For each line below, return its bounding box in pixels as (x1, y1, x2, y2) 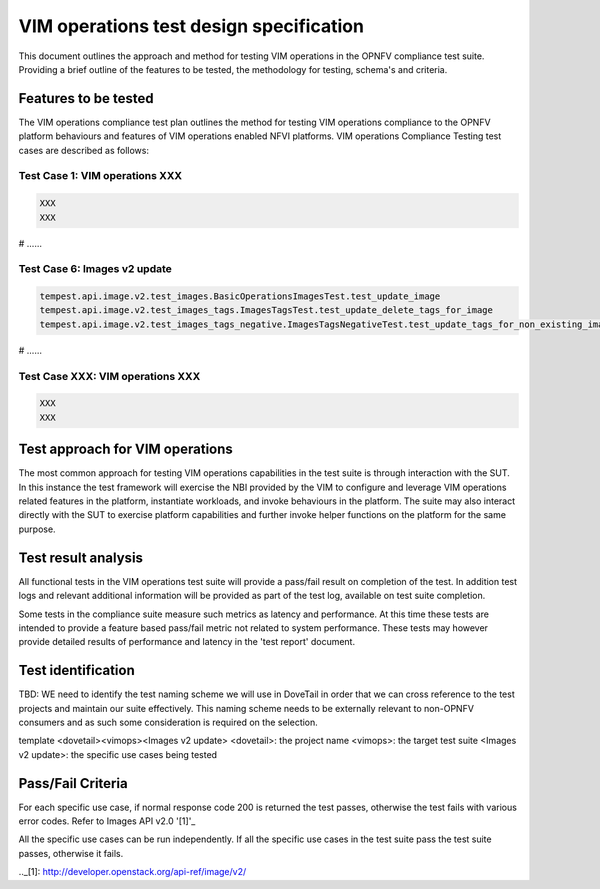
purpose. (18, 523, 56, 535)
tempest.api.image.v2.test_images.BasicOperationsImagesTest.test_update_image (39, 291, 441, 302)
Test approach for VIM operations (18, 441, 234, 458)
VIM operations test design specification (18, 15, 365, 37)
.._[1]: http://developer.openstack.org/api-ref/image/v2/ (18, 866, 247, 878)
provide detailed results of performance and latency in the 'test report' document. (18, 636, 355, 648)
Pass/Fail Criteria (18, 775, 129, 792)
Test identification (18, 662, 135, 679)
